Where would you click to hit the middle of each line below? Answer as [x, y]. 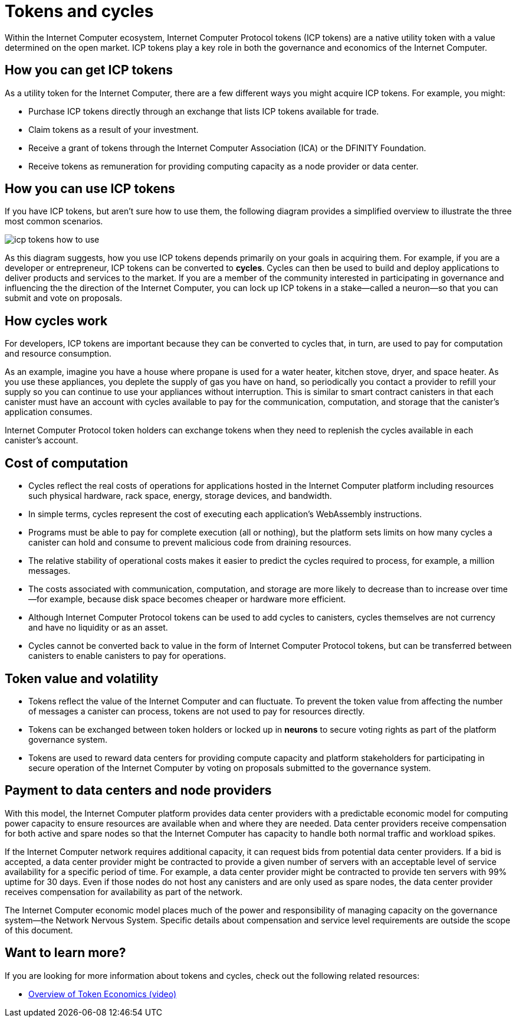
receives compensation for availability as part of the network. [124, 892]
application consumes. [49, 412]
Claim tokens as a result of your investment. [114, 129]
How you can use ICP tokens [90, 189]
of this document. [39, 930]
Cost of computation [67, 463]
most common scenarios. [54, 221]
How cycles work [56, 321]
